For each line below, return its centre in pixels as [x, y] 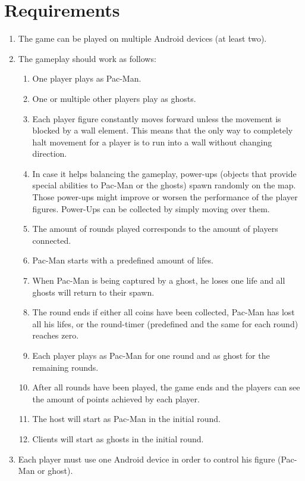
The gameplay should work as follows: [87, 58]
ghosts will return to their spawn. [93, 292]
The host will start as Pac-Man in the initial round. [126, 419]
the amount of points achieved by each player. [116, 398]
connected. [52, 240]
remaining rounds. [65, 367]
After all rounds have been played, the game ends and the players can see [166, 387]
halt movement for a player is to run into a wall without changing [152, 142]
